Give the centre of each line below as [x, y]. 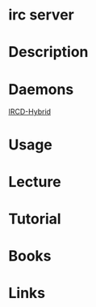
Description [48, 52]
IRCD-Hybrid [29, 112]
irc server [41, 15]
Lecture [35, 182]
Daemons [41, 89]
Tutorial [35, 219]
